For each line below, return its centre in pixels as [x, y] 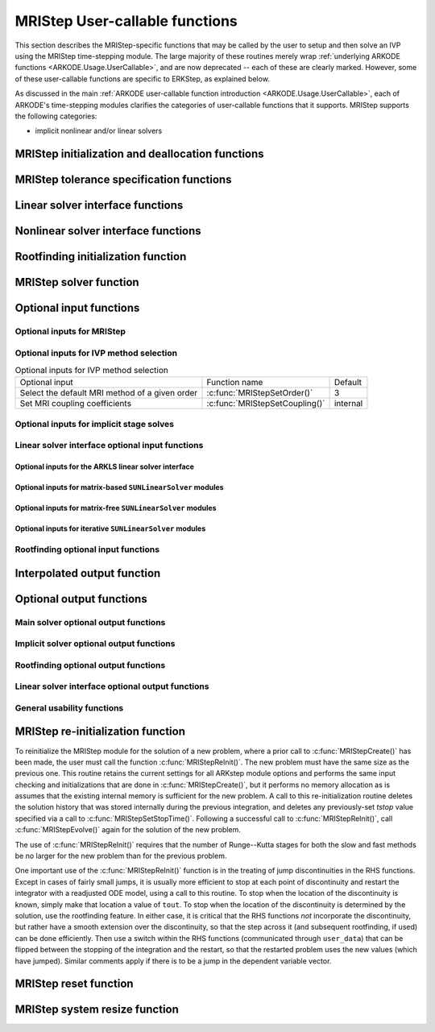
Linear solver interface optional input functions [109, 446]
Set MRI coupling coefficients [76, 404]
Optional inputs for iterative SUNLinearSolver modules [110, 528]
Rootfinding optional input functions [87, 549]
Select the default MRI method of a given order [109, 393]
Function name [235, 383]
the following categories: [56, 116]
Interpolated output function [88, 573]
